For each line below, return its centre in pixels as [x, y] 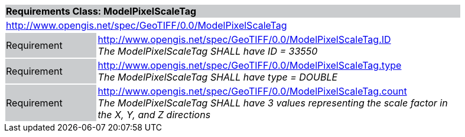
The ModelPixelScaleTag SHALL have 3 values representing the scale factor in [273, 103]
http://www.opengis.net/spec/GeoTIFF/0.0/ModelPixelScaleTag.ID [244, 39]
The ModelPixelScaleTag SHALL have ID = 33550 [208, 51]
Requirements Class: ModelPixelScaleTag [101, 11]
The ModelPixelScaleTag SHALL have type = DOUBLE [218, 77]
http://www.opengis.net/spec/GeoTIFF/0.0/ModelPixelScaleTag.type [250, 65]
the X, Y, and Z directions [154, 115]
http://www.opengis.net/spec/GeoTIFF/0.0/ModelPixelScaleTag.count [252, 91]
